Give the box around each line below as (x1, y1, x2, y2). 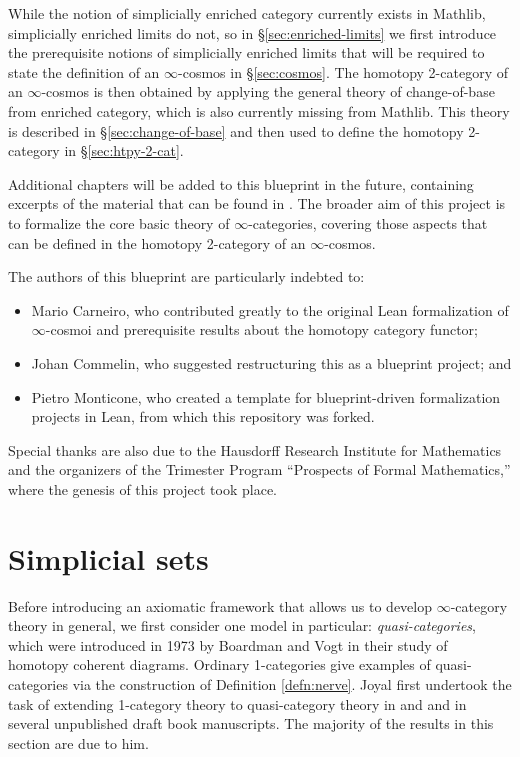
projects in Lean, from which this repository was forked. (31, 406, 375, 427)
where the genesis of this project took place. (8, 478, 278, 499)
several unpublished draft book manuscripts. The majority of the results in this (8, 713, 494, 734)
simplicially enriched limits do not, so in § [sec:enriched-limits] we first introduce (8, 22, 497, 43)
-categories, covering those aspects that (248, 212, 488, 233)
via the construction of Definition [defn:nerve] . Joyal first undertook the (72, 673, 512, 694)
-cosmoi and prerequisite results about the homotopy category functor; (45, 319, 478, 340)
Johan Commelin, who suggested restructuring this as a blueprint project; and (31, 352, 512, 373)
